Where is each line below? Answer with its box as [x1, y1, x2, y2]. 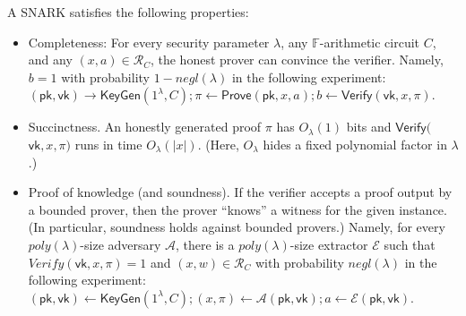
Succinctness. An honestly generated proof [28, 117, 262, 136]
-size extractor [289, 235, 368, 253]
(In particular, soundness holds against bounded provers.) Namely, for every [28, 218, 445, 236]
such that [384, 235, 436, 253]
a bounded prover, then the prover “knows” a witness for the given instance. [28, 200, 447, 218]
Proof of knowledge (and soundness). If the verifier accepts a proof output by [28, 183, 453, 201]
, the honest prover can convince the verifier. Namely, [150, 50, 444, 69]
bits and [346, 117, 392, 136]
